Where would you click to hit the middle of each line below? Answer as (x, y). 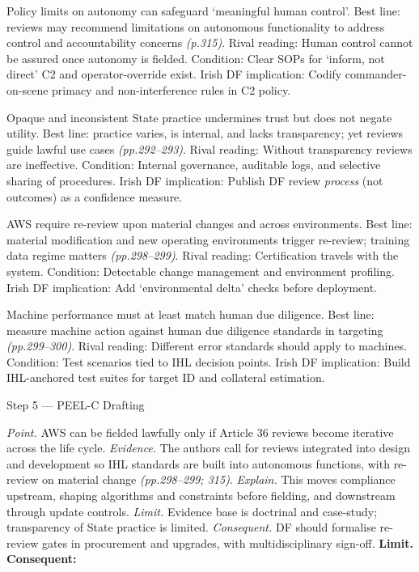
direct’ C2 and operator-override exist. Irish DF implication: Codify (174, 74)
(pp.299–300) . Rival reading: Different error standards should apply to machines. (207, 346)
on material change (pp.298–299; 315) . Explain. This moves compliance (218, 479)
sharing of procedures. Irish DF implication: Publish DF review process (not (195, 180)
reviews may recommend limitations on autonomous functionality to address (196, 26)
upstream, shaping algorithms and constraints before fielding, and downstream (201, 496)
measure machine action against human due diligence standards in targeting (195, 330)
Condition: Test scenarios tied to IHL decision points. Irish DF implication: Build (209, 361)
